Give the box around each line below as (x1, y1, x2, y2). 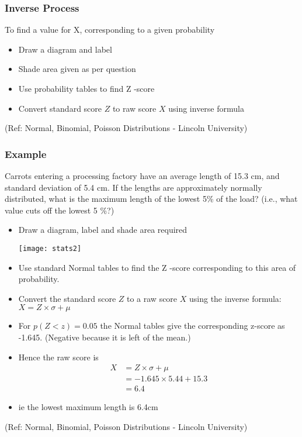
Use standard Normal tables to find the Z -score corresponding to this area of (18, 261, 296, 273)
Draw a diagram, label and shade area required (18, 223, 188, 236)
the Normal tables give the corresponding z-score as (100, 319, 285, 332)
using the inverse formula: (189, 292, 282, 304)
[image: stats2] (18, 244, 82, 253)
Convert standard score (18, 102, 102, 114)
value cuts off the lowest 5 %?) (5, 204, 114, 216)
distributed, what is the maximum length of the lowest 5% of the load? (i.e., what (5, 192, 298, 205)
